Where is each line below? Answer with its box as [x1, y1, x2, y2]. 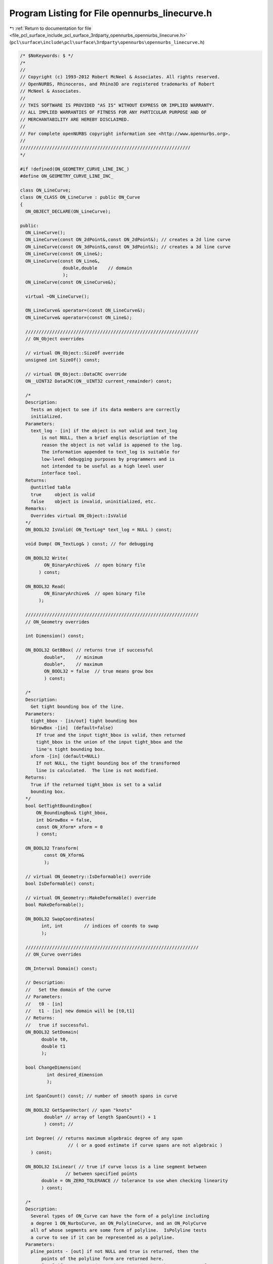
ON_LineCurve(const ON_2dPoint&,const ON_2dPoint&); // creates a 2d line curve [25, 237, 231, 243]
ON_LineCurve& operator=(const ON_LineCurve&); [25, 307, 146, 313]
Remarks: [25, 506, 47, 512]
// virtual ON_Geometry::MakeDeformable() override [25, 895, 156, 900]
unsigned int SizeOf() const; [25, 357, 101, 363]
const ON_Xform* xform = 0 [36, 824, 103, 830]
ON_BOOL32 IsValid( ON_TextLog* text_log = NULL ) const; [25, 527, 172, 533]
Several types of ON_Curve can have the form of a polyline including [30, 1213, 210, 1219]
